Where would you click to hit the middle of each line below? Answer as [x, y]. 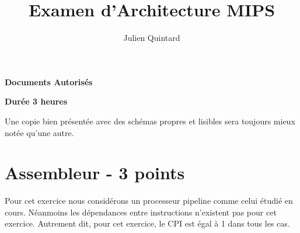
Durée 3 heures [36, 101]
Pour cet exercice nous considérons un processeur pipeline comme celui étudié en [149, 201]
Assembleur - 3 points [95, 173]
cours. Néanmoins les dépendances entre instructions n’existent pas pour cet [141, 212]
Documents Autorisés [49, 81]
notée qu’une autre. [39, 132]
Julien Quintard [152, 38]
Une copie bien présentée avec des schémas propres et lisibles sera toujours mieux [150, 121]
